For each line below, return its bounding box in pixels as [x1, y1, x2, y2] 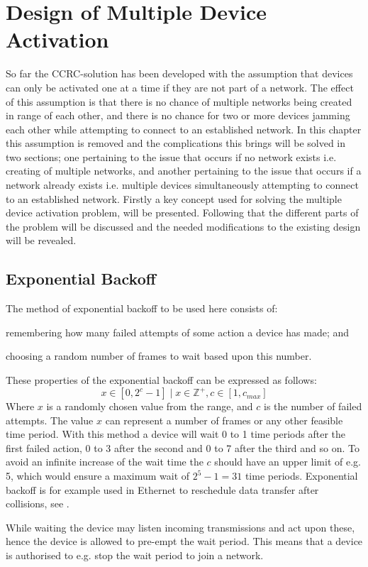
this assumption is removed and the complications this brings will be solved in [6, 136, 346, 150]
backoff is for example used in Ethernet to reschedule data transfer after [6, 482, 319, 497]
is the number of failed [263, 399, 362, 414]
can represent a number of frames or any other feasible [105, 412, 343, 427]
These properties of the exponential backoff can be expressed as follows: [6, 373, 317, 387]
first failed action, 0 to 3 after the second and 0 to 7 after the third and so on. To [6, 440, 359, 455]
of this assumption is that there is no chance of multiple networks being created [6, 94, 352, 109]
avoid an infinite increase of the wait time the [6, 454, 203, 469]
